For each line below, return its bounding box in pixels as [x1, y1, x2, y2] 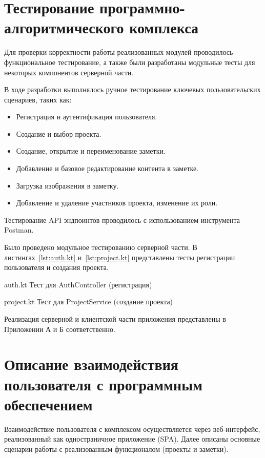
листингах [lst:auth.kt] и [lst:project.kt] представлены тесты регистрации [4, 252, 235, 262]
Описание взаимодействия [4, 353, 178, 374]
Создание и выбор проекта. [16, 128, 101, 139]
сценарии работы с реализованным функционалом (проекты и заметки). [4, 443, 229, 454]
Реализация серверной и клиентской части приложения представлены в [4, 314, 226, 324]
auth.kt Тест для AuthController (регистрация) [4, 279, 152, 289]
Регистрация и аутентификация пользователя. [16, 111, 157, 122]
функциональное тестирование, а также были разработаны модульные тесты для [4, 56, 255, 67]
